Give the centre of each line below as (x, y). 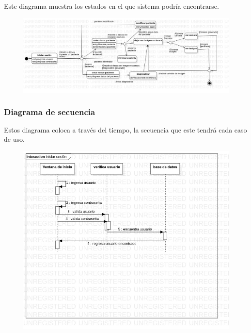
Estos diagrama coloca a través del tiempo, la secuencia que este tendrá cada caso (125, 129)
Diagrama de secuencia (50, 111)
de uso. (14, 139)
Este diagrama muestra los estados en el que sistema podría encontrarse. (111, 6)
